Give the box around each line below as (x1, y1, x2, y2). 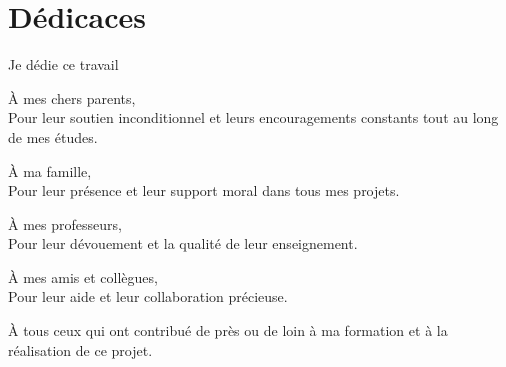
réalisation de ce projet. (8, 339, 153, 360)
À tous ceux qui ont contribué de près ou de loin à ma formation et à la (8, 320, 448, 341)
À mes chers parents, (8, 87, 136, 108)
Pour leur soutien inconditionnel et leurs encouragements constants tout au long (8, 107, 499, 128)
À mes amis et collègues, (8, 266, 158, 287)
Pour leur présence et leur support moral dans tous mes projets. (8, 180, 400, 201)
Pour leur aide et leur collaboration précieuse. (8, 286, 288, 307)
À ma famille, (8, 160, 92, 181)
